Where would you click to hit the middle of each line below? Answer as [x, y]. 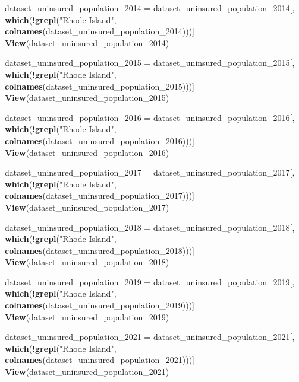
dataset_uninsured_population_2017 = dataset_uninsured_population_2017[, [150, 172]
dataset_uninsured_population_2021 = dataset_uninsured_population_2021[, [150, 337]
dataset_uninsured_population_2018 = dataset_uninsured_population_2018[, [150, 227]
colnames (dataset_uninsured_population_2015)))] [100, 86]
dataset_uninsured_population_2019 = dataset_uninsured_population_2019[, [150, 281]
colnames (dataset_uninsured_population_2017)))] [100, 195]
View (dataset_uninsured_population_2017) [87, 207]
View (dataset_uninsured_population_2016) [87, 152]
